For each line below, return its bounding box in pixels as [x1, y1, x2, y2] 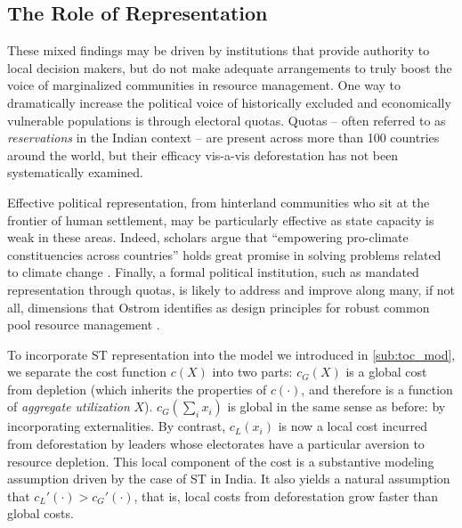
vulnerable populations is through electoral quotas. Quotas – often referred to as [7, 110, 446, 129]
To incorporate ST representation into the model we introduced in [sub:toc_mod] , [7, 345, 456, 363]
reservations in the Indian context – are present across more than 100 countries [7, 128, 440, 147]
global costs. [7, 504, 74, 523]
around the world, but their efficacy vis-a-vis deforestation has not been [7, 145, 399, 164]
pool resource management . [7, 315, 160, 334]
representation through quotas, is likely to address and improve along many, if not [7, 280, 456, 298]
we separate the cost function [7, 362, 167, 381]
